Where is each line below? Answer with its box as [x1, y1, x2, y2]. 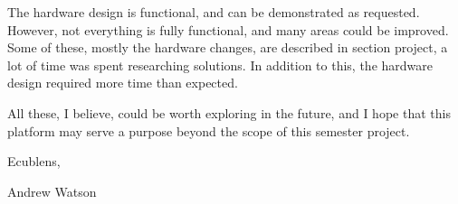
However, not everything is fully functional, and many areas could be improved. [7, 20, 449, 39]
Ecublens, [7, 152, 61, 171]
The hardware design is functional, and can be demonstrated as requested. [7, 3, 420, 21]
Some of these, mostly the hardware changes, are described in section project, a [7, 38, 448, 57]
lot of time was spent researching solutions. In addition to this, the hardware [7, 55, 434, 74]
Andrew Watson [7, 181, 97, 200]
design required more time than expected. [7, 73, 238, 92]
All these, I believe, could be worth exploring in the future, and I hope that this [7, 103, 451, 122]
